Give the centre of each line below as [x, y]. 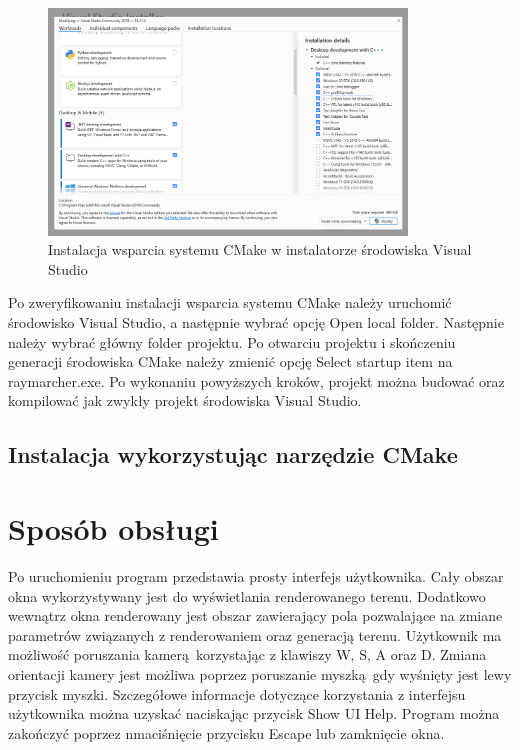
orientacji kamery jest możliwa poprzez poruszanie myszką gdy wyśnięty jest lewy [260, 673]
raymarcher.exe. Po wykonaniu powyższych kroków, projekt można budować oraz [256, 380]
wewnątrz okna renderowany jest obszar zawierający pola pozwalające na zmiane [255, 615]
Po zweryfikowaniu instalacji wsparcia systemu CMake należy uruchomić [230, 302]
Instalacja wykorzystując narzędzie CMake [233, 454]
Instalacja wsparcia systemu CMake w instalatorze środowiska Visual [260, 249]
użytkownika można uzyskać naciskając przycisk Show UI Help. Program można [254, 713]
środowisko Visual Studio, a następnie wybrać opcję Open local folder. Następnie [256, 322]
